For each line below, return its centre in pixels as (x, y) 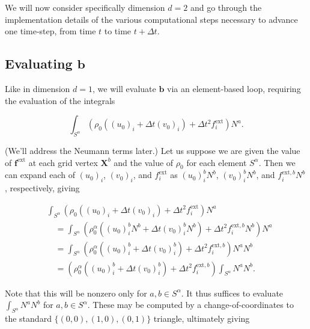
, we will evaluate (124, 88)
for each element (217, 162)
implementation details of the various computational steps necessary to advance (151, 19)
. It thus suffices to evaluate (232, 293)
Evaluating (39, 63)
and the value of (144, 162)
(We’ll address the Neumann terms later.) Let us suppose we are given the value (153, 150)
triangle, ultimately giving (202, 318)
